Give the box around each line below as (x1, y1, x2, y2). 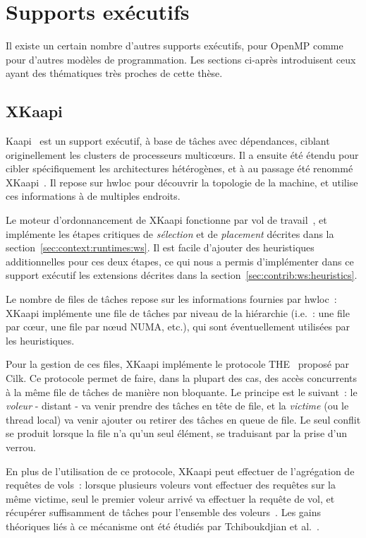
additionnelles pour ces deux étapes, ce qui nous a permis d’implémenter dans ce (6, 253, 354, 268)
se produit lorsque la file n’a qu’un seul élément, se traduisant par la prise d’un (6, 426, 348, 441)
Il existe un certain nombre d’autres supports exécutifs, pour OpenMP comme (6, 38, 343, 53)
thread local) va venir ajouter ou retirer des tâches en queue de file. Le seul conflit (6, 412, 361, 426)
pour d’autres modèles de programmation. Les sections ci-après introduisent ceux (6, 52, 356, 66)
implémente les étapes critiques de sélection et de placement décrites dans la (6, 226, 334, 241)
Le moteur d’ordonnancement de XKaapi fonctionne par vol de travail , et (6, 213, 327, 227)
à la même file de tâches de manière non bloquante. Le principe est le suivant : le (6, 384, 358, 399)
